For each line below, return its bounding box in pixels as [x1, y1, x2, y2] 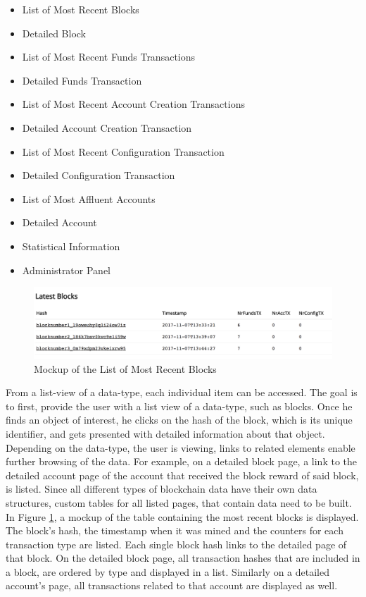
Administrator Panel [22, 262, 111, 277]
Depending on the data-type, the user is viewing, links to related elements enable [6, 440, 355, 455]
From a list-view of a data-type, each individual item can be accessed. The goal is [6, 385, 358, 400]
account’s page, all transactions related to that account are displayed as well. [6, 578, 338, 593]
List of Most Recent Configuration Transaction [22, 144, 225, 159]
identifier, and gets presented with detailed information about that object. [6, 426, 325, 441]
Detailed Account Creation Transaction [22, 120, 192, 135]
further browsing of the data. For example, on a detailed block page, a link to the [6, 454, 358, 469]
